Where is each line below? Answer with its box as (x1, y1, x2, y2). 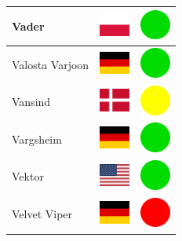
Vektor (12, 168, 44, 184)
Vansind (12, 93, 51, 110)
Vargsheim (12, 130, 62, 147)
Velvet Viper (12, 206, 73, 222)
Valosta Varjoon (12, 56, 89, 72)
